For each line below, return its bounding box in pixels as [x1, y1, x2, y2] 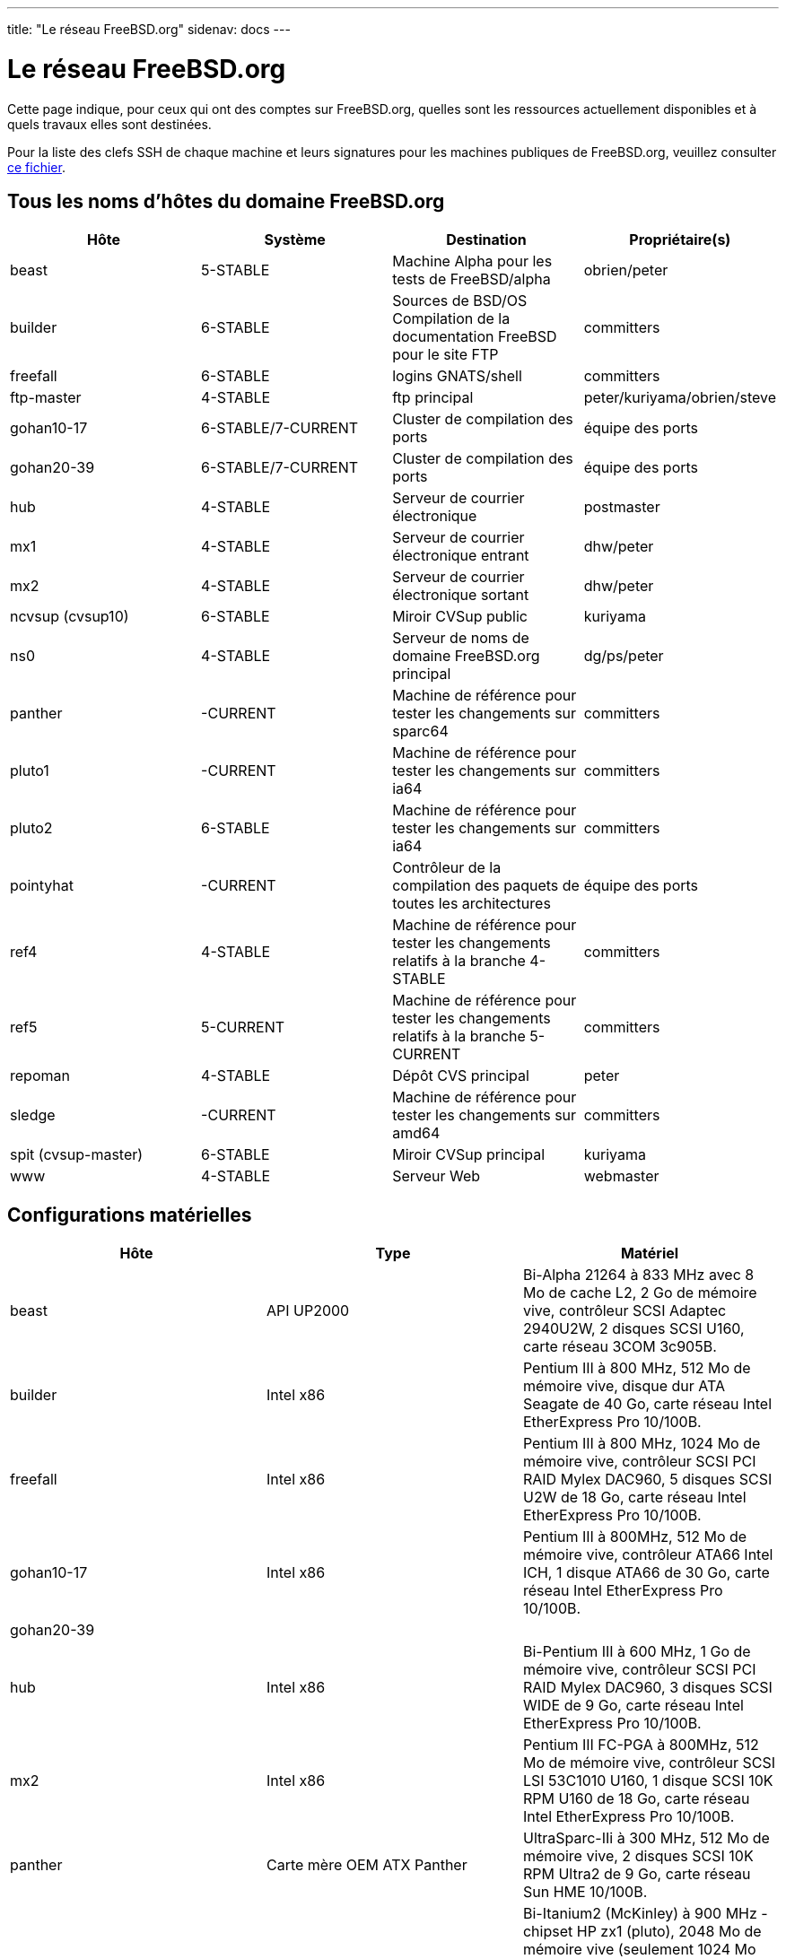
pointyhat [10, 876, 74, 895]
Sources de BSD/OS [392, 292, 528, 310]
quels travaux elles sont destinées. [7, 116, 212, 132]
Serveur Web [392, 1167, 481, 1186]
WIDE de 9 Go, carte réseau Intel [522, 1696, 744, 1715]
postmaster [583, 498, 660, 517]
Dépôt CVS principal [392, 1067, 529, 1085]
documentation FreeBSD [392, 327, 557, 346]
